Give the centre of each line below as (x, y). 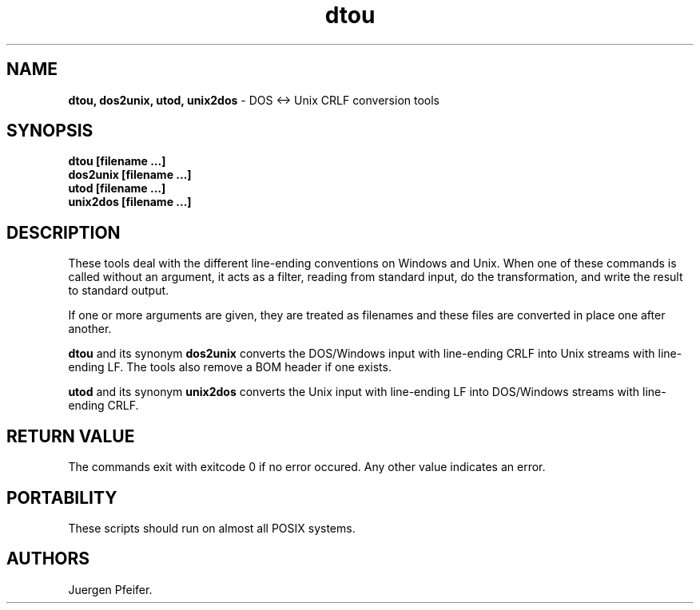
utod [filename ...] (117, 188)
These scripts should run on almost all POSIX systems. (212, 528)
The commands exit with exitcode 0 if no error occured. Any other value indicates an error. (307, 467)
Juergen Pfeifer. (110, 589)
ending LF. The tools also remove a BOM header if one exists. (230, 367)
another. (90, 329)
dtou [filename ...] (117, 161)
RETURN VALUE (71, 436)
